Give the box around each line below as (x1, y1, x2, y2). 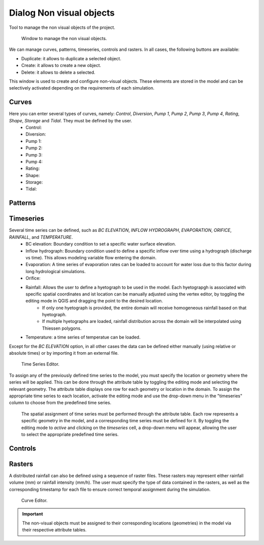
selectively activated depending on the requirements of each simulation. (9, 85, 155, 91)
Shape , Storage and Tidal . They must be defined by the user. (9, 117, 132, 123)
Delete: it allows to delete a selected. (21, 69, 95, 75)
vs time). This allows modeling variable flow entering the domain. (25, 254, 156, 260)
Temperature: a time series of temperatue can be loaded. (25, 334, 141, 340)
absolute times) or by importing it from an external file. (9, 350, 119, 356)
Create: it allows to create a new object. (21, 63, 101, 68)
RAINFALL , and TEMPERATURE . (9, 234, 73, 240)
